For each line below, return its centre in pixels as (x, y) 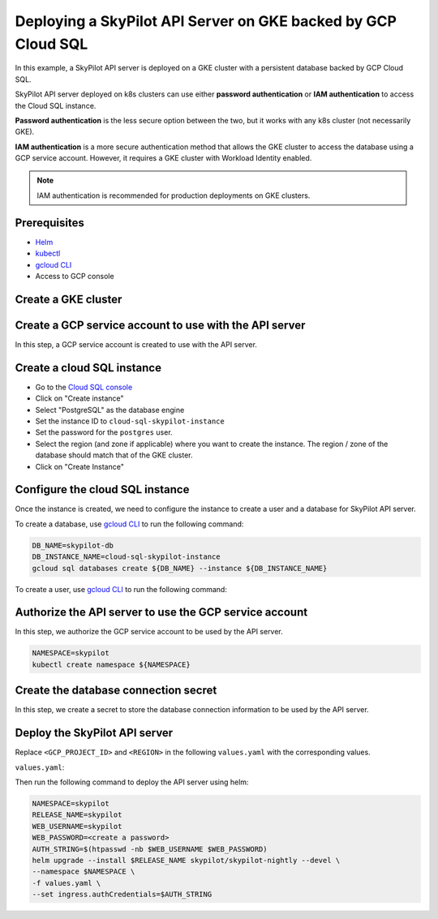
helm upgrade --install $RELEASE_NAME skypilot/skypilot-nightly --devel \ (186, 860)
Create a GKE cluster (69, 299)
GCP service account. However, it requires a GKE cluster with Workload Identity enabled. (163, 158)
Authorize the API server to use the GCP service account (161, 612)
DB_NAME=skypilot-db (73, 545)
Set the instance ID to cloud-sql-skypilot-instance (130, 421)
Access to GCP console (75, 276)
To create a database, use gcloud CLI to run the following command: (129, 524)
